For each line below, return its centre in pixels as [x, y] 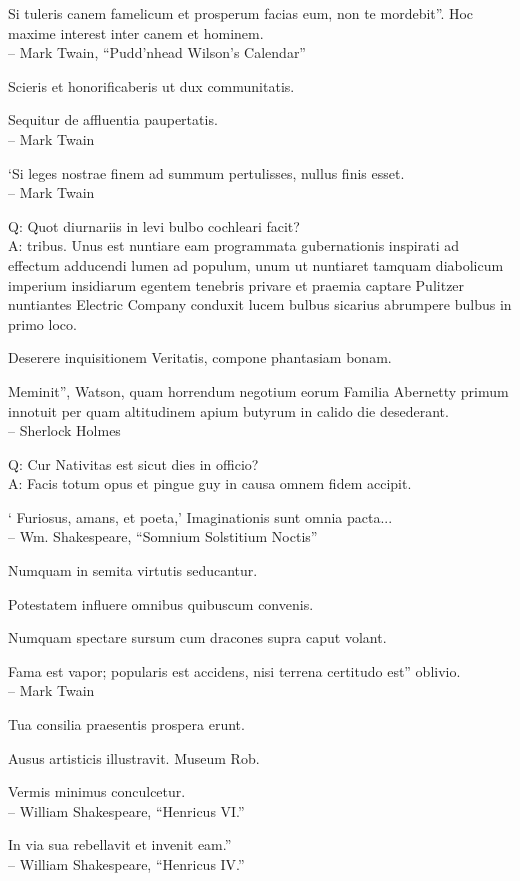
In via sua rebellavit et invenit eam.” [120, 844]
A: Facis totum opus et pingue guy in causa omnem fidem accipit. [210, 483]
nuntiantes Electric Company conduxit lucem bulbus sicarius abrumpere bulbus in [260, 304]
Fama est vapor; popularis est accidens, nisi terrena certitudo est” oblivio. [234, 670]
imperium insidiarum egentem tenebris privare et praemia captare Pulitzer [236, 284]
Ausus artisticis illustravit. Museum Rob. [134, 757]
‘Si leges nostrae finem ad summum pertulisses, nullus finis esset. [206, 172]
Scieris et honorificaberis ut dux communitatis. [151, 85]
